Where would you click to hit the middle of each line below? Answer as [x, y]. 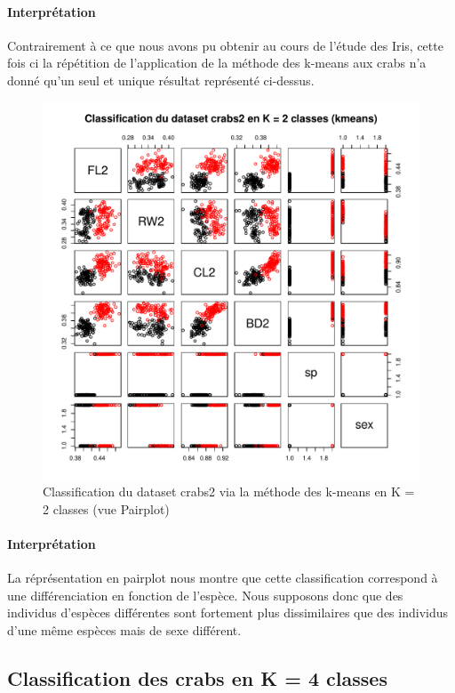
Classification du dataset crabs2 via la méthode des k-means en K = [229, 492]
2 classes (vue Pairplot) [106, 508]
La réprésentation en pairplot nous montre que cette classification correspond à [223, 578]
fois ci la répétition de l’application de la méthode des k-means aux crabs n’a [217, 63]
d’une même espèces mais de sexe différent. [124, 629]
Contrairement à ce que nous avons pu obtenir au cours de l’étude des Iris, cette [225, 45]
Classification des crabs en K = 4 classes [197, 677]
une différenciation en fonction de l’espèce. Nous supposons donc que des [205, 595]
